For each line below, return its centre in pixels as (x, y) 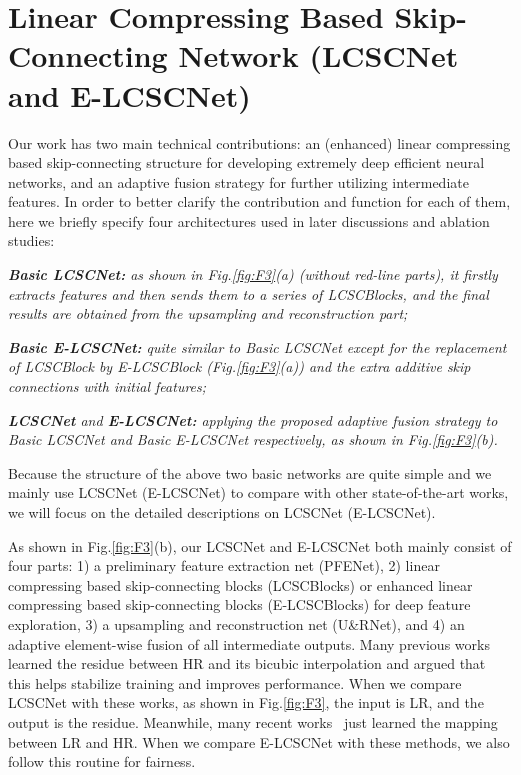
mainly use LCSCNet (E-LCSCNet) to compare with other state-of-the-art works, (258, 492)
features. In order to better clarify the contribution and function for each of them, (259, 201)
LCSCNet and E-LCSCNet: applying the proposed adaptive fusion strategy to (253, 419)
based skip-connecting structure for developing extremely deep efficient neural (246, 162)
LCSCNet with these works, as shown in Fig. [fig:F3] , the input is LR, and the (246, 702)
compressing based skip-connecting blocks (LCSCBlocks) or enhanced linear (240, 584)
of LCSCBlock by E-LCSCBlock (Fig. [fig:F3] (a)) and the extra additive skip (239, 366)
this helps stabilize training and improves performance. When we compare (235, 682)
